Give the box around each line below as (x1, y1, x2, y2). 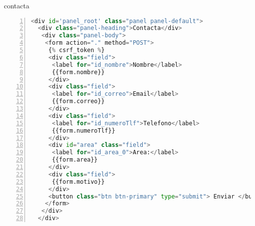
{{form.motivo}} (51, 178, 105, 185)
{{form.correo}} (51, 98, 105, 105)
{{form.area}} (51, 156, 98, 164)
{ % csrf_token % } (48, 47, 105, 54)
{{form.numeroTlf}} (51, 127, 115, 134)
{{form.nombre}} (51, 68, 105, 76)
